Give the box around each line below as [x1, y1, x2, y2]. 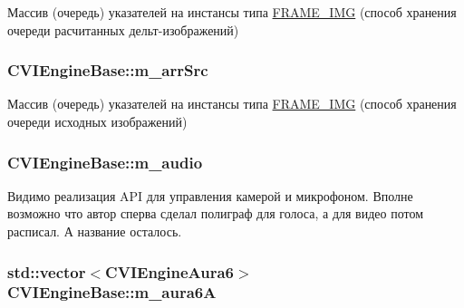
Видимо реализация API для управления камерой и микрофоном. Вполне [7, 186, 413, 205]
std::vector [7, 260, 86, 283]
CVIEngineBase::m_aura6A [7, 281, 217, 303]
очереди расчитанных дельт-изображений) [7, 20, 239, 39]
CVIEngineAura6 [105, 260, 235, 283]
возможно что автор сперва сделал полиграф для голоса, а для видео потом [7, 204, 424, 223]
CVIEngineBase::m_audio [7, 150, 203, 173]
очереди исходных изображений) [7, 112, 188, 130]
